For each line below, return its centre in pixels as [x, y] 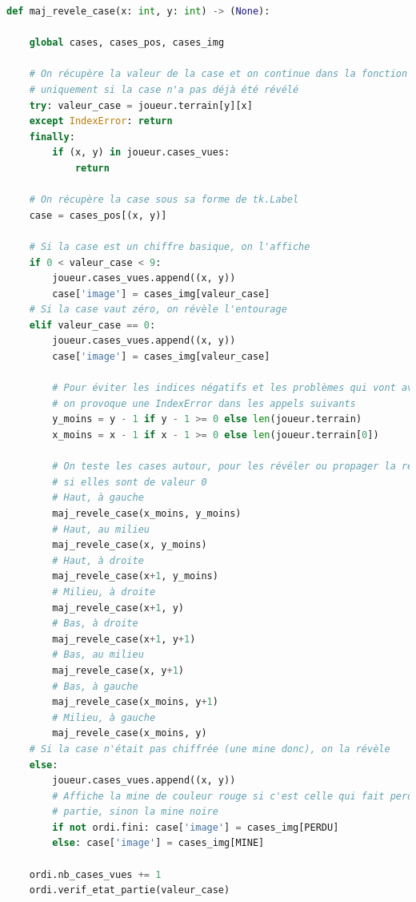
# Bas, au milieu [98, 655]
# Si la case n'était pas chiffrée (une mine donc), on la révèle [210, 749]
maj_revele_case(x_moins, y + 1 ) [135, 702]
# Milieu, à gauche [104, 717]
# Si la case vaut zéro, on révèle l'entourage [158, 310]
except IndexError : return [101, 121]
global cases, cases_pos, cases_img [127, 43]
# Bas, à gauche [95, 686]
